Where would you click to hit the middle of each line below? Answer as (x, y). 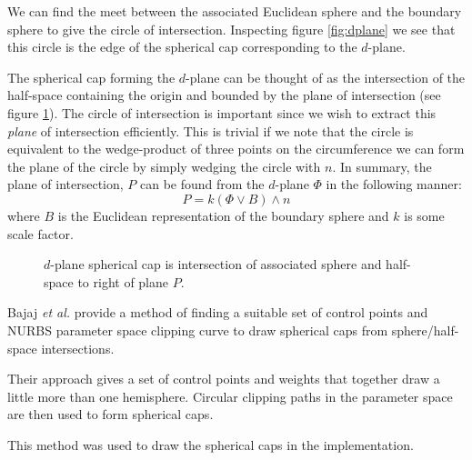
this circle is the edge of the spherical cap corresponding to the (182, 47)
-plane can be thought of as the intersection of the (326, 77)
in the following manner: (394, 184)
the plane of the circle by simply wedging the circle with (164, 166)
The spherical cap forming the (91, 77)
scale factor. (40, 233)
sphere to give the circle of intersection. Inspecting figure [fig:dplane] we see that (231, 29)
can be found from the (202, 184)
